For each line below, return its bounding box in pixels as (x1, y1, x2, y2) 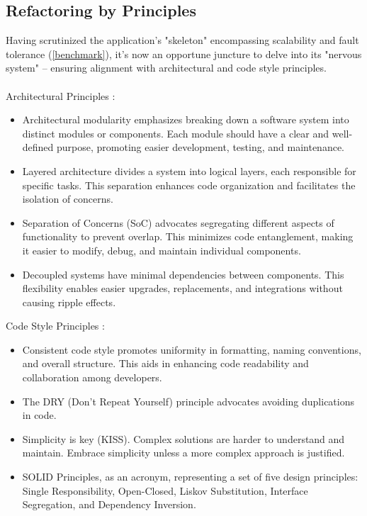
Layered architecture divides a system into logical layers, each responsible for (22, 163, 356, 178)
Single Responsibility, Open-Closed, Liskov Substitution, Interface (22, 483, 308, 498)
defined (22, 140, 54, 155)
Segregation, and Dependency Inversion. (22, 497, 196, 512)
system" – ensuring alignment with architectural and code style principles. (6, 60, 327, 75)
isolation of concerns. (22, 191, 113, 206)
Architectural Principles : (6, 88, 115, 103)
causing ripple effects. (22, 294, 116, 309)
